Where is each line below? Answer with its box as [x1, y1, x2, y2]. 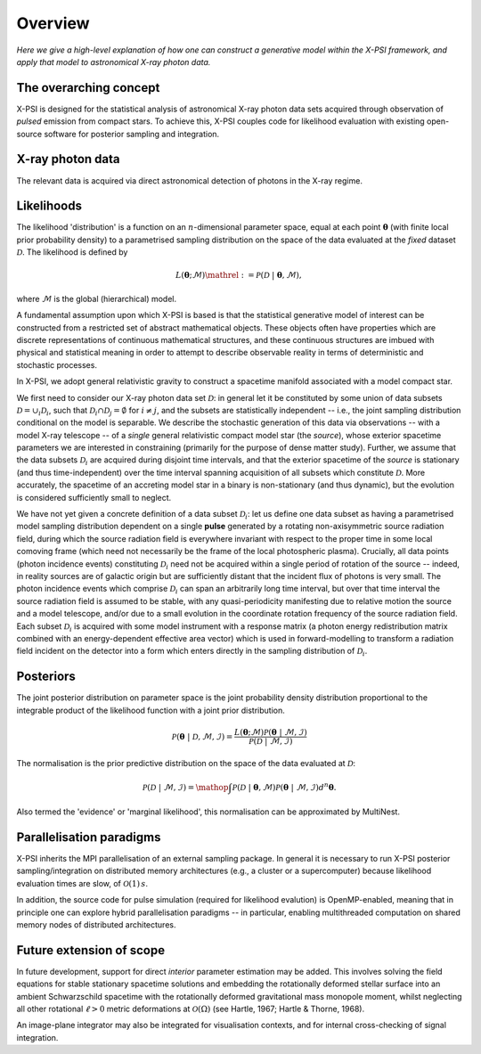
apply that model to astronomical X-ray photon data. [16, 56, 211, 67]
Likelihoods [16, 199, 82, 214]
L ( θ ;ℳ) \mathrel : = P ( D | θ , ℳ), [175, 270, 302, 281]
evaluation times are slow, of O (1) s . [16, 878, 149, 888]
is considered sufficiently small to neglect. [16, 492, 172, 502]
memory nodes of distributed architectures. [16, 919, 176, 930]
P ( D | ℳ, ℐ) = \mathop [143, 782, 229, 792]
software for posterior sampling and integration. [44, 128, 220, 139]
